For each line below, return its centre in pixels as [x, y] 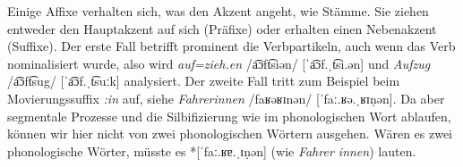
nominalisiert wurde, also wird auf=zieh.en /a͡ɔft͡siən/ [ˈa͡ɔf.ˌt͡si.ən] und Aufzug [219, 63]
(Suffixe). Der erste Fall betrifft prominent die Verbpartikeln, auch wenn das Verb [231, 46]
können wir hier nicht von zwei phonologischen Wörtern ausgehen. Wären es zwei [230, 134]
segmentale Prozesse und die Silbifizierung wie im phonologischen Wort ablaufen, [229, 116]
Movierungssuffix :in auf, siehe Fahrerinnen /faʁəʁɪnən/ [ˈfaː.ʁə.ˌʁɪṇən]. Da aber [226, 98]
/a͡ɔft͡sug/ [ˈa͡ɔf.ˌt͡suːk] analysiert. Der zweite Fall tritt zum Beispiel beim [204, 81]
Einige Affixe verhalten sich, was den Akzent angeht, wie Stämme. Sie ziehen [218, 11]
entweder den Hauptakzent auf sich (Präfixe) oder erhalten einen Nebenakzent [222, 28]
